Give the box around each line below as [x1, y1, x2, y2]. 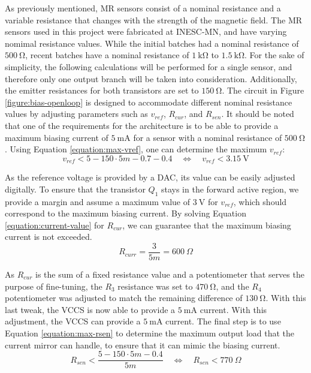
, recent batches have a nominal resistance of [25, 49, 189, 61]
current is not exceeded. [5, 230, 92, 243]
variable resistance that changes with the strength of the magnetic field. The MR [5, 13, 303, 26]
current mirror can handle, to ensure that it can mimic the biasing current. [5, 338, 280, 351]
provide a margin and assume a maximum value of [5, 195, 190, 207]
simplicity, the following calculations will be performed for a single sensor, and [5, 60, 292, 73]
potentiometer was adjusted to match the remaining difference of [5, 291, 243, 304]
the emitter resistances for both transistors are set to [5, 84, 199, 97]
